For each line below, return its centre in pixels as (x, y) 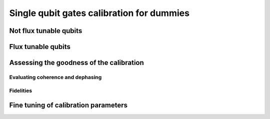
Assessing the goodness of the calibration (77, 63)
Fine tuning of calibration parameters (68, 105)
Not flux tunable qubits (46, 31)
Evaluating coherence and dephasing (55, 77)
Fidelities (21, 90)
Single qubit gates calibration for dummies (99, 13)
